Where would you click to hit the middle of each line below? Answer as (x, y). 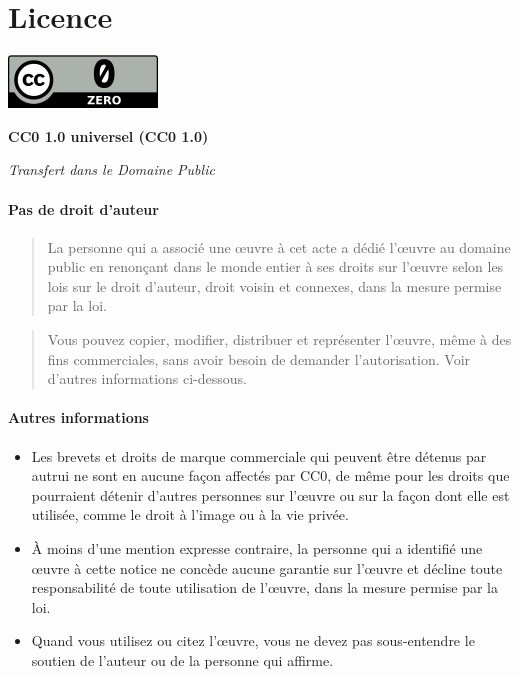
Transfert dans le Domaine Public (111, 169)
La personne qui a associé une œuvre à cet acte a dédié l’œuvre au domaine (279, 246)
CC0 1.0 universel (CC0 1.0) (108, 135)
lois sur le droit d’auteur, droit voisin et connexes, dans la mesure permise (274, 285)
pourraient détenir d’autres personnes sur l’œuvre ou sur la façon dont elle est (270, 494)
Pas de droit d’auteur (83, 208)
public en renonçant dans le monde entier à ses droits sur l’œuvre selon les (275, 266)
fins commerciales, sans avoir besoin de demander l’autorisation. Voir (259, 358)
